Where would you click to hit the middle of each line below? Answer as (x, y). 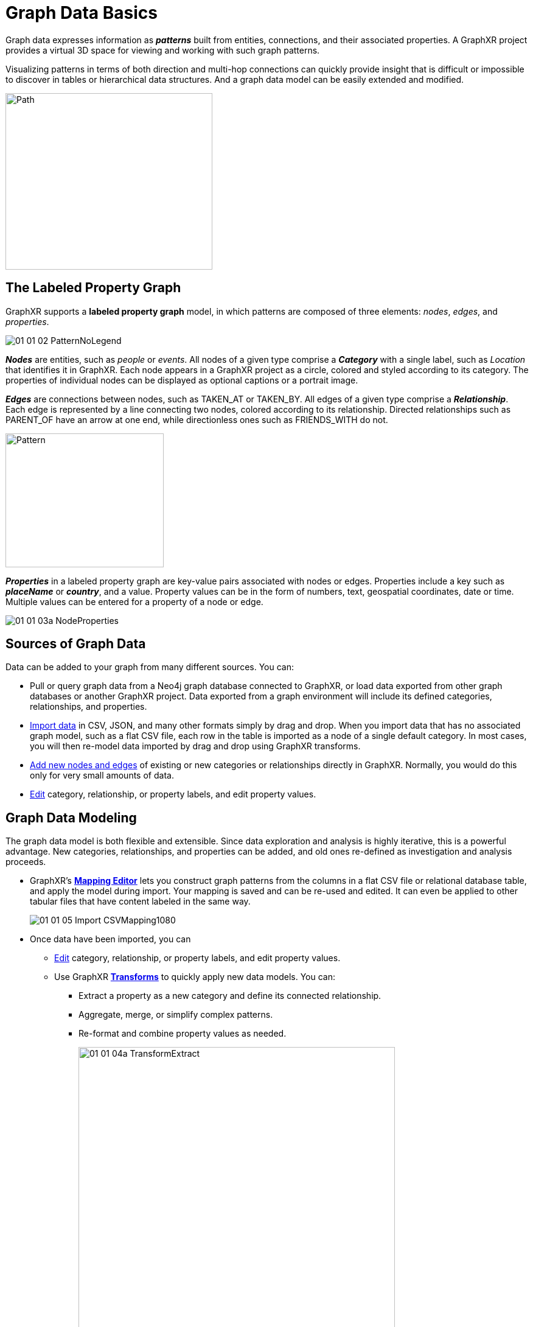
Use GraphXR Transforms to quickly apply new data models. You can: (195, 977)
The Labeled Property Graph (93, 288)
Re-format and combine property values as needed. (183, 1034)
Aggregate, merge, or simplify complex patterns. (176, 1015)
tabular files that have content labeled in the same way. (140, 902)
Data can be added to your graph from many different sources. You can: (150, 667)
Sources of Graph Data (76, 644)
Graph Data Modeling (71, 818)
